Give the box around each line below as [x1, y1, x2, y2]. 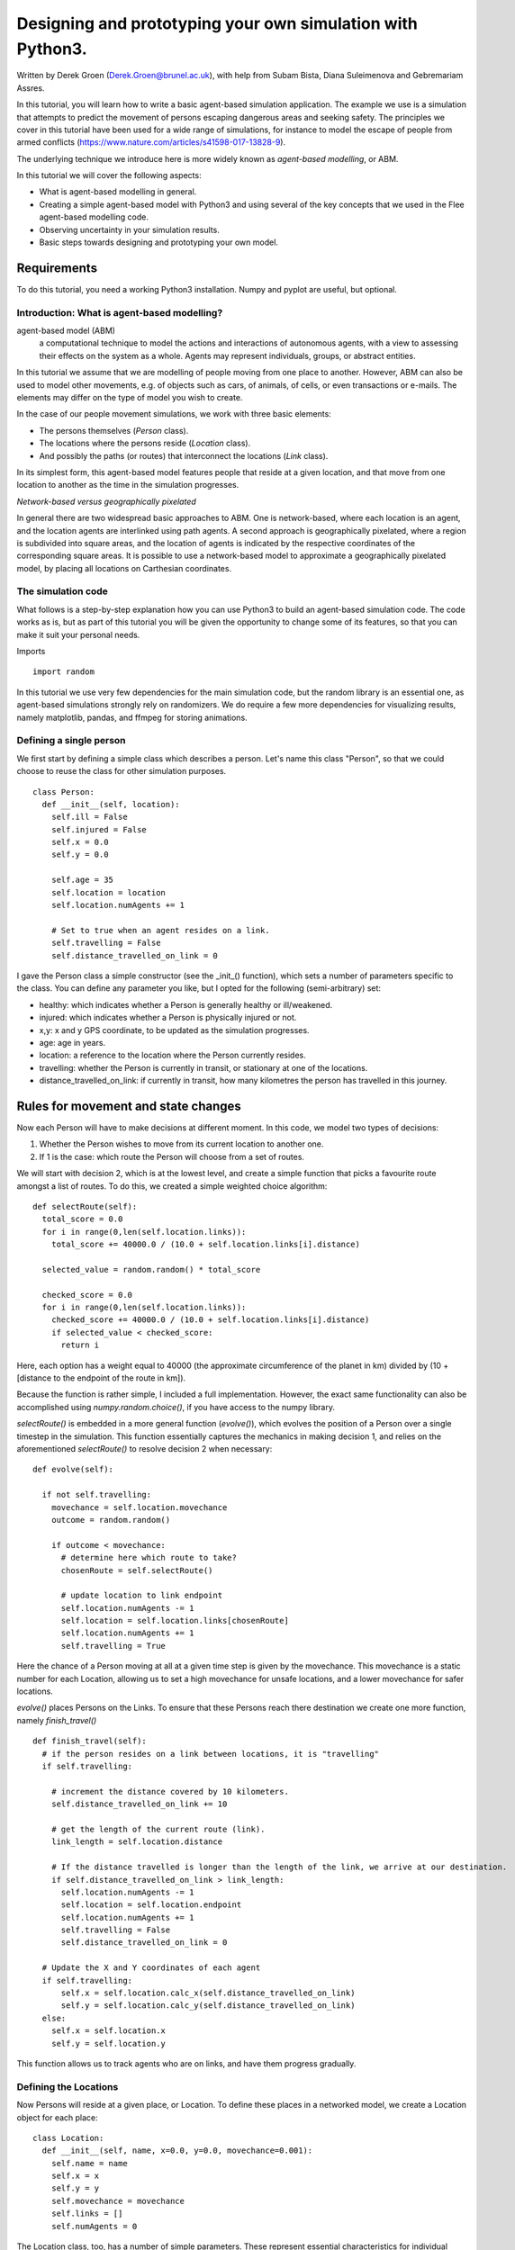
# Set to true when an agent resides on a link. [50, 925, 270, 935]
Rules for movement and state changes [16, 1098, 242, 1113]
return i [60, 1340, 100, 1350]
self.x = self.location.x [50, 2026, 167, 2036]
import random [32, 667, 95, 677]
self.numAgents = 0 [50, 2221, 138, 2231]
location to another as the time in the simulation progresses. [16, 480, 239, 490]
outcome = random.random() [50, 1515, 171, 1525]
